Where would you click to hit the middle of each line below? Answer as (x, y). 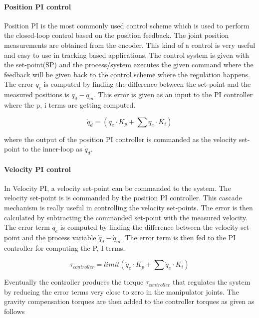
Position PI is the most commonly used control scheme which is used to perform (127, 25)
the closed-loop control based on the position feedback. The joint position (117, 35)
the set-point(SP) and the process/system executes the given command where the (129, 65)
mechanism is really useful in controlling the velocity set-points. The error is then (129, 207)
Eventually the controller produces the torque (74, 282)
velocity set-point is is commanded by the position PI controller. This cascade (123, 198)
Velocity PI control (38, 169)
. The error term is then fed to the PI (178, 237)
